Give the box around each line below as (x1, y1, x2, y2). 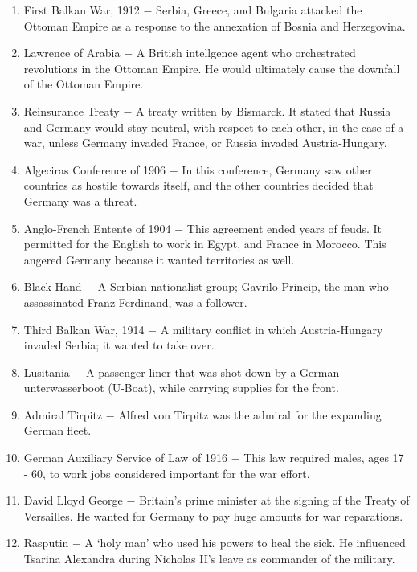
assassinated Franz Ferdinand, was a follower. (23, 293, 247, 310)
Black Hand (23, 278, 82, 295)
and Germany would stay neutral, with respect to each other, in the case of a (23, 118, 404, 135)
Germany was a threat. (23, 192, 137, 209)
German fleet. (23, 422, 92, 439)
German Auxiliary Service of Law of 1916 (23, 449, 227, 466)
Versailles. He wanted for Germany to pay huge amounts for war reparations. (23, 507, 403, 524)
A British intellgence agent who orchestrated (136, 44, 356, 61)
